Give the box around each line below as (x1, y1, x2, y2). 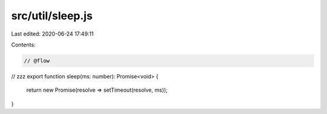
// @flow (24, 57, 50, 64)
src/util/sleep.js (11, 9, 93, 22)
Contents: (11, 41, 36, 48)
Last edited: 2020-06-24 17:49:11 (11, 30, 94, 37)
